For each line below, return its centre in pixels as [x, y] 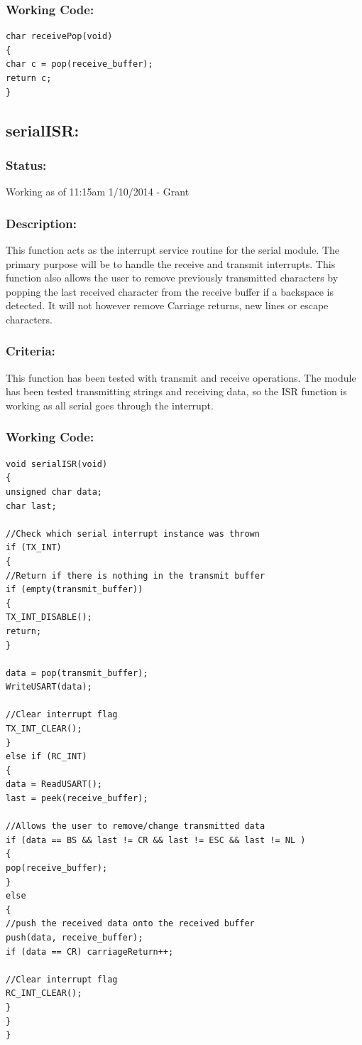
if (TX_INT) [34, 548]
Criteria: [31, 351]
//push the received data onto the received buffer [130, 924]
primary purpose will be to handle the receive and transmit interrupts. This [171, 263]
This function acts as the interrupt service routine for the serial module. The [173, 250]
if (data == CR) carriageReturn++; [90, 952]
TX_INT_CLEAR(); [44, 729]
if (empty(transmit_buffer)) [75, 590]
